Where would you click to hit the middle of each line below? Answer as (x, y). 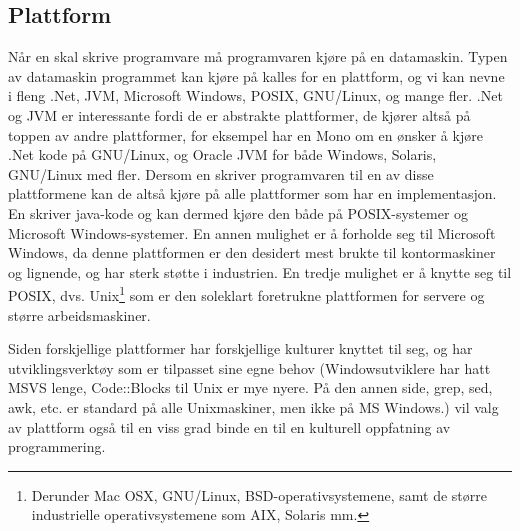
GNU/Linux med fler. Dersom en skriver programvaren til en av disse (221, 173)
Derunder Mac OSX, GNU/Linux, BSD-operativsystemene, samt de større (259, 494)
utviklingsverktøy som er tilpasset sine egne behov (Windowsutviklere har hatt (249, 367)
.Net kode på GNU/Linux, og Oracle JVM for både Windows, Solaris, (222, 154)
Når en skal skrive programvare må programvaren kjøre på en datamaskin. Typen (258, 56)
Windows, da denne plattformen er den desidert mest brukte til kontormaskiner (252, 252)
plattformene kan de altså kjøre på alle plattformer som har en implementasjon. (252, 193)
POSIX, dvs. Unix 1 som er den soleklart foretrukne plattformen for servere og (246, 293)
